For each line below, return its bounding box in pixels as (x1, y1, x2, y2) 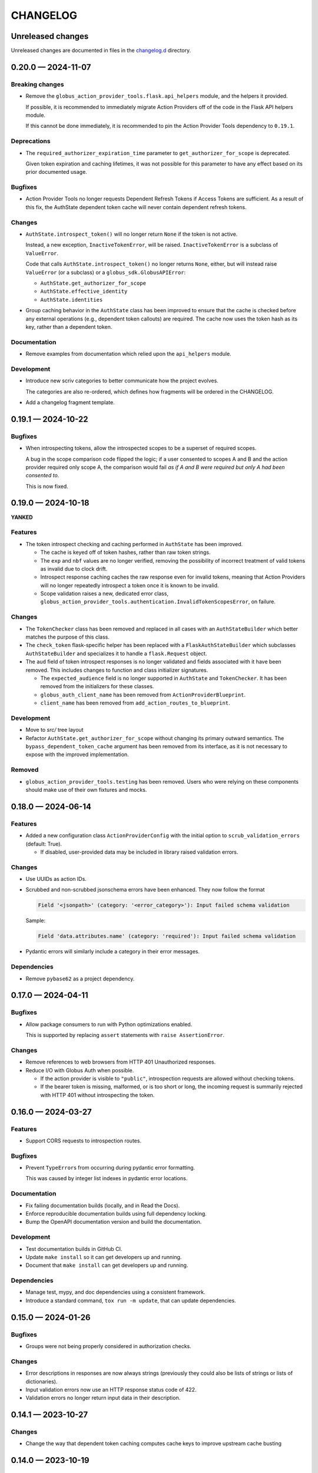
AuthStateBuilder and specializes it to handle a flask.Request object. (25, 650, 207, 657)
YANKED (11, 513, 33, 521)
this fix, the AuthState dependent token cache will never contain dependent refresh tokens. (25, 203, 247, 210)
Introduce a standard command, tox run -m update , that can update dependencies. (25, 1297, 236, 1304)
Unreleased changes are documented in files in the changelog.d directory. (11, 47, 191, 54)
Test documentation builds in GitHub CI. (25, 1245, 122, 1252)
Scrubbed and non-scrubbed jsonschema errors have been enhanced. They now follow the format (25, 886, 265, 893)
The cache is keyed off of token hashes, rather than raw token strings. (40, 549, 211, 556)
